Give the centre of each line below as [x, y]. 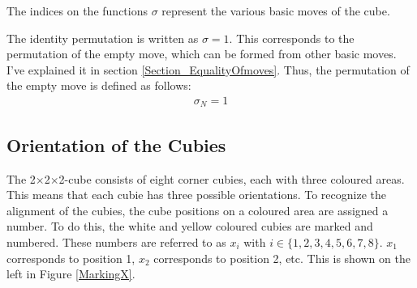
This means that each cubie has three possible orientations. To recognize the [196, 195]
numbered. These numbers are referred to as [116, 242]
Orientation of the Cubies [116, 144]
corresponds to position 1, [71, 258]
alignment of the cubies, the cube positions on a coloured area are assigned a [198, 210]
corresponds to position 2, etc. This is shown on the [282, 258]
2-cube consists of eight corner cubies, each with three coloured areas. [232, 178]
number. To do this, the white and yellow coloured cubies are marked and [190, 226]
